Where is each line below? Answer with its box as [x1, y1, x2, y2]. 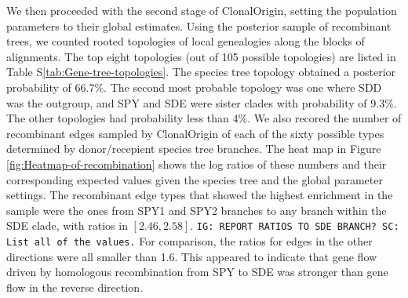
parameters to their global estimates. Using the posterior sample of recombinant [6, 17, 392, 34]
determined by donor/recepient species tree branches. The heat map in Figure [6, 140, 381, 157]
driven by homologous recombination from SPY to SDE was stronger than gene [6, 263, 388, 280]
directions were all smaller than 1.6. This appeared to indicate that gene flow [6, 248, 377, 264]
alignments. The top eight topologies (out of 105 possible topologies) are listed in [6, 48, 396, 64]
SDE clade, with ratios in [6, 217, 128, 234]
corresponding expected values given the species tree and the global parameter [6, 171, 383, 187]
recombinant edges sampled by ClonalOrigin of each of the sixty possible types [6, 125, 384, 141]
